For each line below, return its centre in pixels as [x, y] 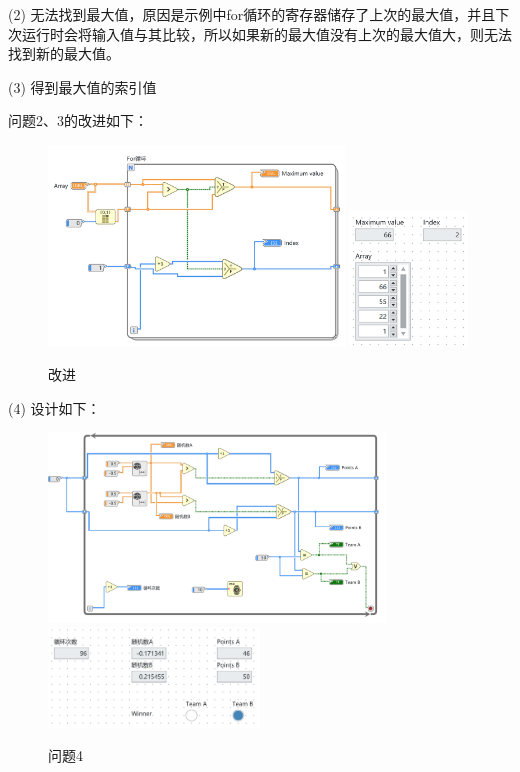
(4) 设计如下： [54, 407]
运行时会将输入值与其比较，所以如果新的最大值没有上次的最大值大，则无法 [266, 33]
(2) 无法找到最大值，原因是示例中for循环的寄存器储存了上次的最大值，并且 [252, 14]
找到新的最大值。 [64, 53]
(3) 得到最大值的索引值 [82, 86]
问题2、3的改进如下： [78, 120]
